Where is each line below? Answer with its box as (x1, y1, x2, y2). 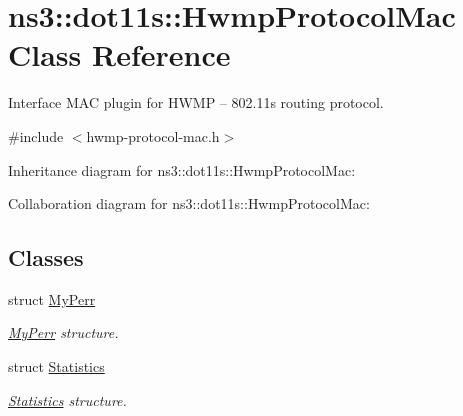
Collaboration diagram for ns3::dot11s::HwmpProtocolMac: (8, 193, 370, 214)
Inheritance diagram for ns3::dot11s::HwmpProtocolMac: (8, 159, 356, 180)
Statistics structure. (8, 389, 127, 410)
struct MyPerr (8, 288, 96, 309)
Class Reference (8, 34, 231, 75)
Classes (8, 242, 84, 273)
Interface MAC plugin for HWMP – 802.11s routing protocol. (8, 92, 384, 113)
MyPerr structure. (8, 322, 119, 343)
